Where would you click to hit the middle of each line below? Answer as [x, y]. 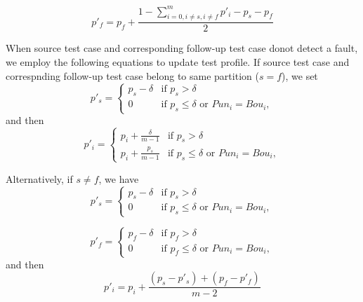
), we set [300, 75]
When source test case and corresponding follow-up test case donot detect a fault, [182, 48]
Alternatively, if [39, 178]
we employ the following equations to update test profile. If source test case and [178, 61]
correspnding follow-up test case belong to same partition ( [132, 75]
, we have [119, 178]
